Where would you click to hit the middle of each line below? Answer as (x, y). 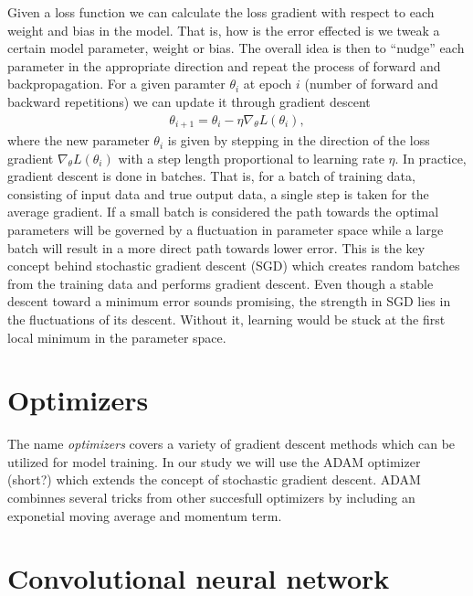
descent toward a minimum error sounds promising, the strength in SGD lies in (229, 301)
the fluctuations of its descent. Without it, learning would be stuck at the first (226, 319)
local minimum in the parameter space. (117, 337)
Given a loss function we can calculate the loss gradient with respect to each (221, 12)
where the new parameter (79, 140)
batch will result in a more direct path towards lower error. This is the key (216, 247)
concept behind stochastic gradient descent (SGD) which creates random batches (234, 266)
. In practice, (431, 158)
